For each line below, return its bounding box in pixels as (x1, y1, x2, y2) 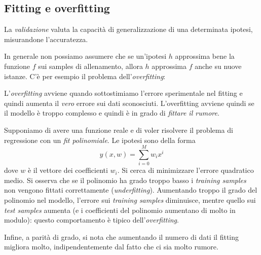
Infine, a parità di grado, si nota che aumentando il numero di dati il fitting (4, 231, 239, 242)
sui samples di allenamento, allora (38, 60, 143, 71)
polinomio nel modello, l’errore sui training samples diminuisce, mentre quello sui (4, 195, 256, 205)
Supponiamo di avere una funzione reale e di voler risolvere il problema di (4, 124, 233, 135)
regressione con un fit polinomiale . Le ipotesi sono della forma (4, 134, 196, 145)
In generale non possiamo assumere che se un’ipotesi (4, 51, 167, 61)
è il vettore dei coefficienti (27, 165, 108, 175)
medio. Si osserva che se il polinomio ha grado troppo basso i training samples (4, 174, 246, 185)
